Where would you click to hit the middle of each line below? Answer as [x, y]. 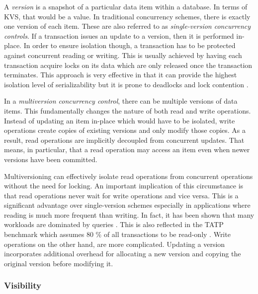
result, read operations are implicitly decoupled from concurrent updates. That [124, 140]
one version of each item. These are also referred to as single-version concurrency [128, 26]
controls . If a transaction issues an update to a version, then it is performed [119, 35]
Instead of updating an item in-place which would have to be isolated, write [120, 120]
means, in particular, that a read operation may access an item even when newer [127, 149]
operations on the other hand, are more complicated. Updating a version [115, 244]
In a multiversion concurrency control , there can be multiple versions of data [121, 101]
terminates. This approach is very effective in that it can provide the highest [121, 75]
